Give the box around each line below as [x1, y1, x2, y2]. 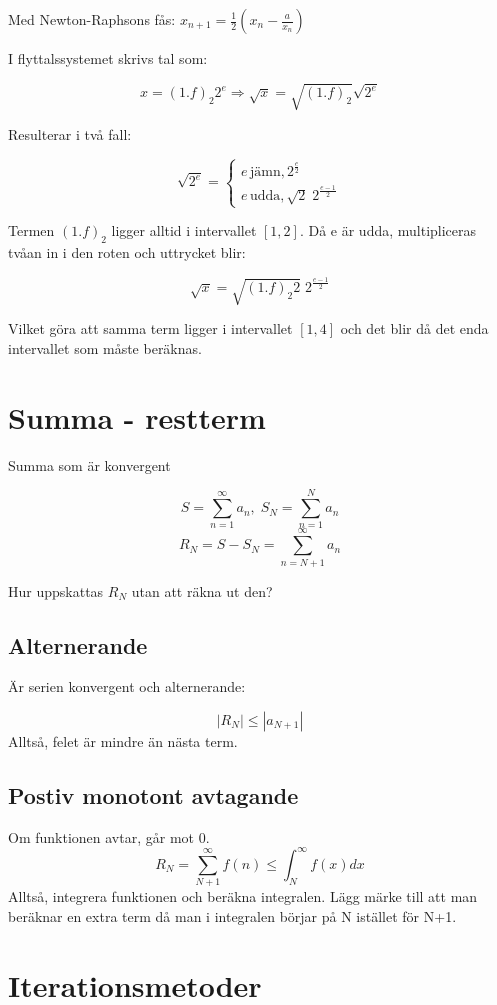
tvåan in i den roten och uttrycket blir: [8, 242, 246, 263]
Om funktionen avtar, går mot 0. [8, 826, 210, 847]
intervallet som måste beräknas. [8, 338, 202, 359]
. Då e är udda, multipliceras [299, 220, 477, 241]
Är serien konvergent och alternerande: [8, 676, 246, 697]
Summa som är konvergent [8, 454, 171, 475]
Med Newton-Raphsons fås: [8, 9, 176, 29]
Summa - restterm [8, 396, 266, 437]
